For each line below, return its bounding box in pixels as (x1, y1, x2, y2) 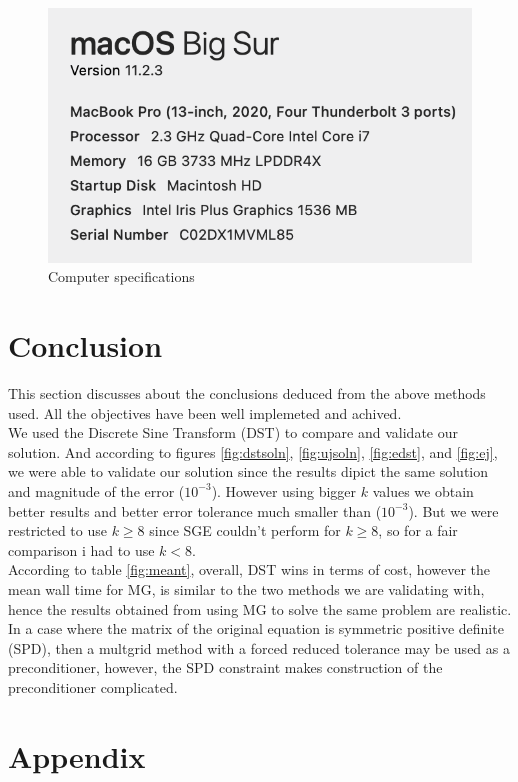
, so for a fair (378, 520, 458, 541)
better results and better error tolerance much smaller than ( (8, 500, 382, 521)
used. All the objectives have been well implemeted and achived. (8, 402, 402, 423)
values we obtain (372, 480, 474, 501)
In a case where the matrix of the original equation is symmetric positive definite (8, 618, 504, 639)
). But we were (408, 500, 499, 521)
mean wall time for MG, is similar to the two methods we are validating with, (8, 578, 485, 599)
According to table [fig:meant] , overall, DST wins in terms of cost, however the (8, 559, 491, 580)
